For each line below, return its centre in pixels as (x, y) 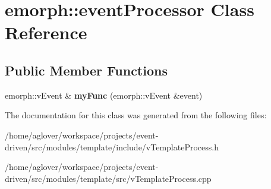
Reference (46, 32)
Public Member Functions (86, 70)
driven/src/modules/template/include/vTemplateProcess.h (112, 147)
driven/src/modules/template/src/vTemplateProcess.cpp (108, 178)
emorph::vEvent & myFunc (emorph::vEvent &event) (104, 95)
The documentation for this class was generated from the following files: (136, 115)
